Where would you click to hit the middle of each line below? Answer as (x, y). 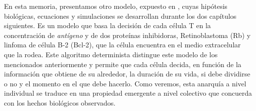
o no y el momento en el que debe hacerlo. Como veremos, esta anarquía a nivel (125, 83)
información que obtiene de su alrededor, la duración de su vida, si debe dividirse (127, 74)
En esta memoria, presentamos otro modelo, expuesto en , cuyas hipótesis (116, 6)
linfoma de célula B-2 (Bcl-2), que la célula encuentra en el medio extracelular (123, 45)
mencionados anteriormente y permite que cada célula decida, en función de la (123, 64)
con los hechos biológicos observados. (60, 102)
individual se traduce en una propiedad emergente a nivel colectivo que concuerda (128, 93)
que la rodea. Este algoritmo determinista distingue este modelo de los (111, 54)
